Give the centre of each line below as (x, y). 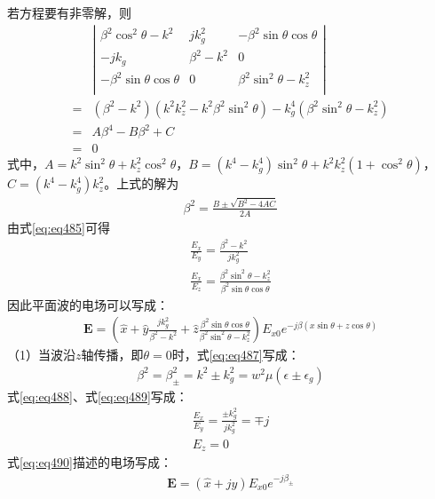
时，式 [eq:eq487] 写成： (236, 355)
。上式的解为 (142, 183)
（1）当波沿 (41, 355)
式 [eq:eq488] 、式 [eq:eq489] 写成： (98, 396)
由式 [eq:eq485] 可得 (59, 227)
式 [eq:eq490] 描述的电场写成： (90, 462)
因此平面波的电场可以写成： (88, 304)
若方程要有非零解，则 (69, 12)
